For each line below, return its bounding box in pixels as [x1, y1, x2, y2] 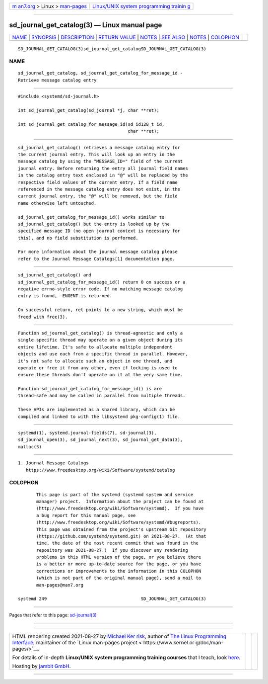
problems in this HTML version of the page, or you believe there [36, 554, 201, 560]
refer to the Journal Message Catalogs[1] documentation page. [18, 256, 175, 261]
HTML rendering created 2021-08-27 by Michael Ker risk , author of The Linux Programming [12, 633, 227, 640]
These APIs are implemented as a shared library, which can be [18, 407, 175, 413]
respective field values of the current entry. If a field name [18, 179, 178, 185]
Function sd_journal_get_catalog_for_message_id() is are [18, 386, 162, 392]
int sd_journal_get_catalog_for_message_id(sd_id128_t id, [18, 121, 165, 127]
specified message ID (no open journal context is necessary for [18, 228, 181, 234]
